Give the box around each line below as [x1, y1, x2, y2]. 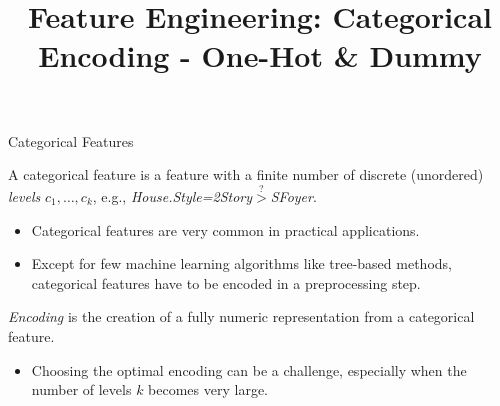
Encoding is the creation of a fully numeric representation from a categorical [8, 306, 475, 327]
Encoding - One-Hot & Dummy [38, 35, 482, 76]
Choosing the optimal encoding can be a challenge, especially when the [31, 359, 467, 380]
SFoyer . [270, 185, 317, 206]
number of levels [31, 379, 132, 400]
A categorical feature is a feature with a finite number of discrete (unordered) [8, 164, 484, 185]
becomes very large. [148, 379, 268, 400]
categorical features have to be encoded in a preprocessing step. [31, 272, 421, 293]
